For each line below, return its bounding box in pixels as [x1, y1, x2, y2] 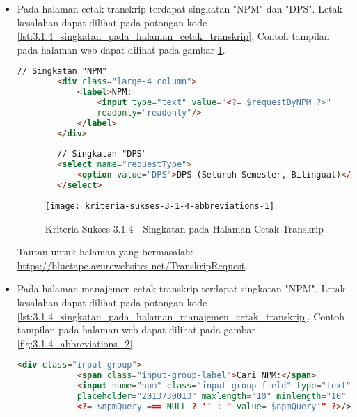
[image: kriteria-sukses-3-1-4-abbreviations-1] [45, 200, 275, 211]
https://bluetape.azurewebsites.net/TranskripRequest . [17, 258, 248, 272]
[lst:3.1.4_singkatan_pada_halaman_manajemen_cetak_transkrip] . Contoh [17, 308, 344, 323]
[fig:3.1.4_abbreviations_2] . [17, 336, 136, 350]
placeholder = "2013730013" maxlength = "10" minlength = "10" [77, 391, 347, 401]
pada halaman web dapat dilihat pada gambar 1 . [17, 42, 225, 56]
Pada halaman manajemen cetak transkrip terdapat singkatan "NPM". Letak [17, 281, 346, 296]
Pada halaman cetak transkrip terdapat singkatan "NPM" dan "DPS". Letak [17, 1, 342, 15]
